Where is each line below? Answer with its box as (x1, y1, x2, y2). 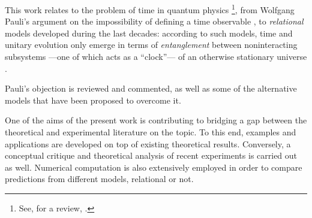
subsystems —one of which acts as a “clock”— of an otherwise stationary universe (5, 50, 307, 63)
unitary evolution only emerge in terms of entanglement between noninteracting (5, 38, 298, 51)
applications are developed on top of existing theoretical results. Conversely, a (5, 137, 291, 150)
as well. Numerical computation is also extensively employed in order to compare (5, 161, 302, 173)
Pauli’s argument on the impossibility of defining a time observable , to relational (5, 15, 304, 28)
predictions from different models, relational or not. (5, 172, 194, 185)
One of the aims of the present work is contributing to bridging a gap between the (5, 114, 307, 126)
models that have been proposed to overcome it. (5, 93, 181, 106)
